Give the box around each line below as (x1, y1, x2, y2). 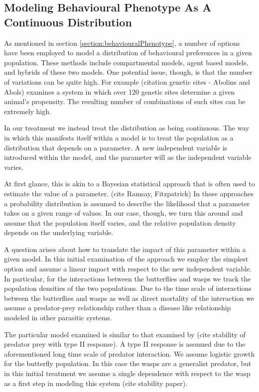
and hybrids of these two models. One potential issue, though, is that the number (4, 67, 253, 77)
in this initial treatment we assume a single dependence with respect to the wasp (4, 368, 251, 378)
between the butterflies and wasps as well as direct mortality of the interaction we (4, 292, 255, 303)
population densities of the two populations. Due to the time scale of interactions (4, 283, 252, 293)
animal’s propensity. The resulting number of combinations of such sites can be (4, 96, 246, 107)
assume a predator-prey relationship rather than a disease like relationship (4, 302, 231, 313)
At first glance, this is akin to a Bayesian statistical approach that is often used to (4, 178, 255, 189)
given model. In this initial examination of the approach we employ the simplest (4, 254, 249, 264)
